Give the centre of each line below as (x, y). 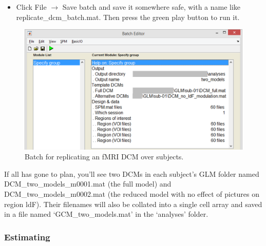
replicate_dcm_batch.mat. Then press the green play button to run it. (128, 17)
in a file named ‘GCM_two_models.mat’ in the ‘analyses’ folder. (106, 214)
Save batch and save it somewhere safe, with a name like (151, 7)
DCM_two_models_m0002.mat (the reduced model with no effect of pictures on (132, 193)
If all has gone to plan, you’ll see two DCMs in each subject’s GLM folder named (132, 173)
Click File (31, 7)
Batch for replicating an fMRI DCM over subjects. (104, 157)
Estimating (27, 237)
